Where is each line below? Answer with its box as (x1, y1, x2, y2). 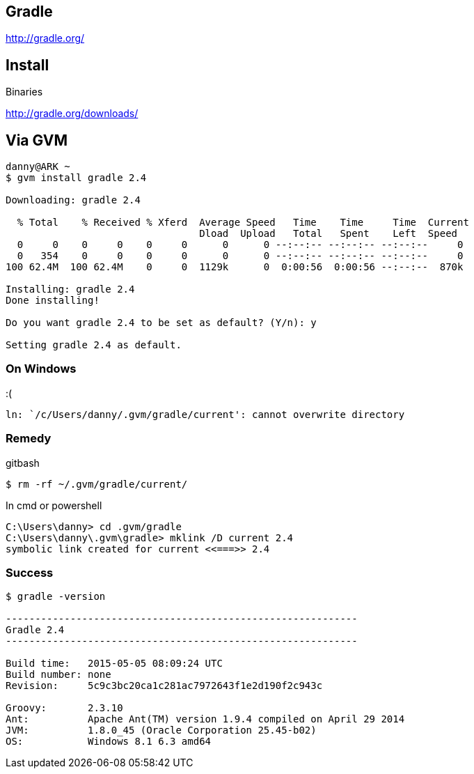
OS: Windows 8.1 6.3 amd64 (6, 736, 212, 748)
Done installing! (6, 295, 100, 307)
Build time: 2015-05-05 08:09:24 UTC (6, 658, 223, 669)
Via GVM (6, 131, 68, 149)
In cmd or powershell (6, 499, 102, 511)
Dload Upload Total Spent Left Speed (199, 228, 458, 240)
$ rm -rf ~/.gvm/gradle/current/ (6, 478, 188, 490)
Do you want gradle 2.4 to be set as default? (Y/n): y (6, 317, 317, 329)
